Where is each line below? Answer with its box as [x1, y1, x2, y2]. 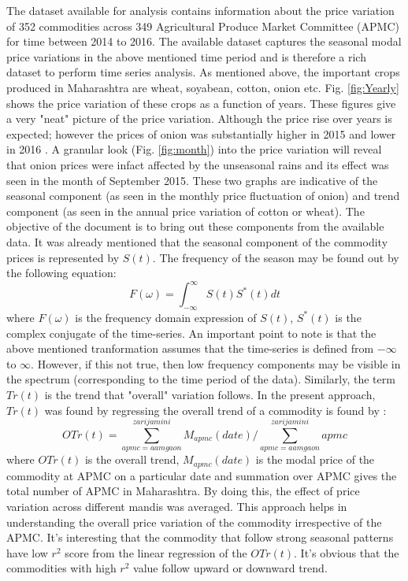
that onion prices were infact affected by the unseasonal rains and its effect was [6, 156, 389, 172]
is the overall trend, [84, 451, 180, 468]
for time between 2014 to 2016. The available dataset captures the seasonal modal [6, 33, 402, 50]
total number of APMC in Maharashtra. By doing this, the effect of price [6, 483, 360, 499]
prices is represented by [6, 249, 120, 265]
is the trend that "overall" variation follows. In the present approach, [44, 386, 376, 402]
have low [6, 544, 48, 561]
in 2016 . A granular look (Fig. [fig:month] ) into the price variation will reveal [6, 141, 382, 157]
